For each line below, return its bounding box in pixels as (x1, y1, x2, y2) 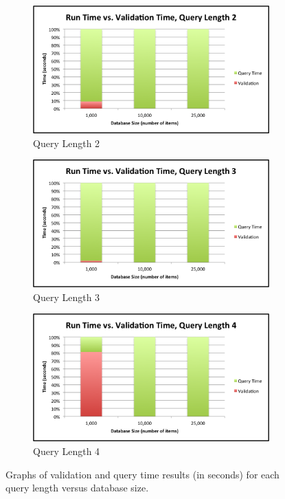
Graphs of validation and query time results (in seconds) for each (5, 467, 280, 481)
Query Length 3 (33, 289, 100, 304)
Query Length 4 (33, 444, 100, 458)
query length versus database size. (5, 480, 149, 495)
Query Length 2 (33, 135, 100, 150)
